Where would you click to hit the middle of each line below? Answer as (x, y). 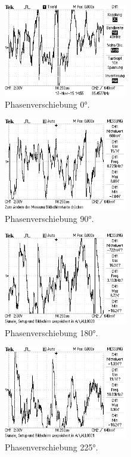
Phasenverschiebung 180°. (52, 332)
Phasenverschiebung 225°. (52, 447)
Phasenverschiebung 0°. (47, 104)
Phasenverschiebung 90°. (49, 219)
